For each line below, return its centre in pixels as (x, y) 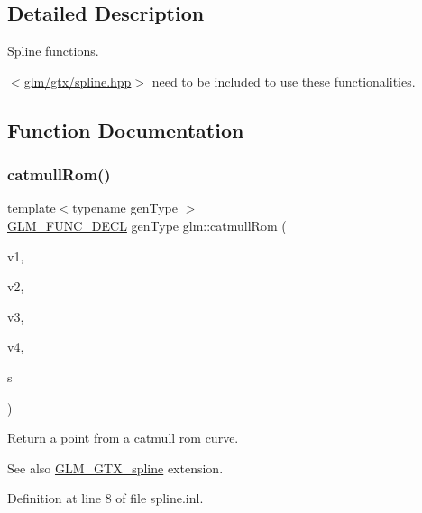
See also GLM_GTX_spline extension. (115, 467)
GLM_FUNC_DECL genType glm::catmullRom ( (147, 225)
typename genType (125, 208)
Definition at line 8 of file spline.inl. (105, 498)
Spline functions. (53, 51)
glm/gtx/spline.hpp (78, 81)
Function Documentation (126, 129)
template (32, 208)
